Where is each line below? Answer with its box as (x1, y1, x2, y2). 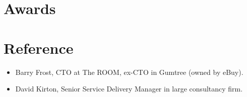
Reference (4, 37, 74, 58)
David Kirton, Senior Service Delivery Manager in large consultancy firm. (15, 83, 243, 94)
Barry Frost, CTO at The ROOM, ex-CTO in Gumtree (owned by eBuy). (15, 66, 243, 77)
